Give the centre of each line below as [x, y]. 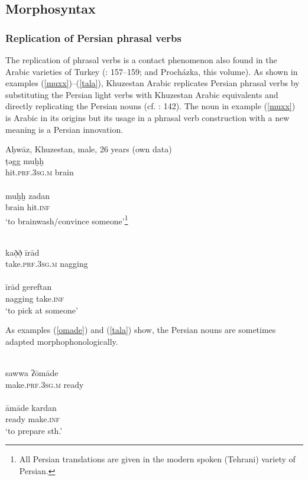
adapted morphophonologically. [62, 341]
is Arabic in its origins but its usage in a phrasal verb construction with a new [147, 117]
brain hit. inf [28, 207]
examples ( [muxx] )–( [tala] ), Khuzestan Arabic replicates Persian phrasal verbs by [153, 83]
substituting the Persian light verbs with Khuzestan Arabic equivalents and [142, 94]
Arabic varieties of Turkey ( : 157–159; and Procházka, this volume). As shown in [152, 71]
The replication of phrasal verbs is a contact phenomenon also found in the [141, 60]
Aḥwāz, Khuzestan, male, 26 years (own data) [89, 149]
